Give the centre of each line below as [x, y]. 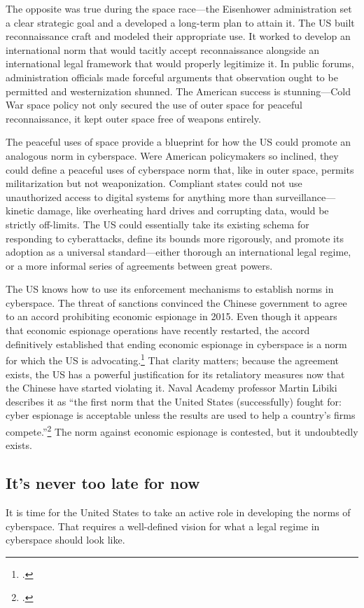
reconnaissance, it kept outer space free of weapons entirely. [133, 118]
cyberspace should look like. [65, 540]
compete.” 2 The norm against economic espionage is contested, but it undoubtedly [182, 430]
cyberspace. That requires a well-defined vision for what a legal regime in [163, 526]
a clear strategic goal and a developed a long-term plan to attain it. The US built [180, 22]
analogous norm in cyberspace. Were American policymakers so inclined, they [172, 155]
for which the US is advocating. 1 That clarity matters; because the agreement [172, 359]
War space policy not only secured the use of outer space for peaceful [154, 105]
